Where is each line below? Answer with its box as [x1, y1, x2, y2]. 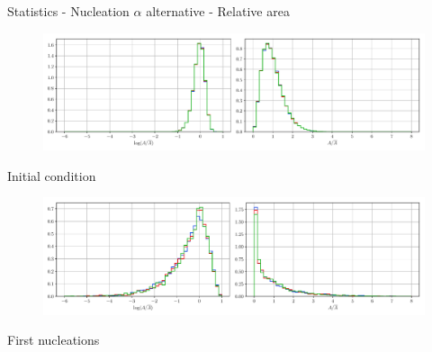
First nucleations [7, 330, 100, 349]
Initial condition [7, 166, 96, 185]
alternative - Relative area [146, 2, 290, 20]
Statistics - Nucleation [7, 2, 130, 20]
